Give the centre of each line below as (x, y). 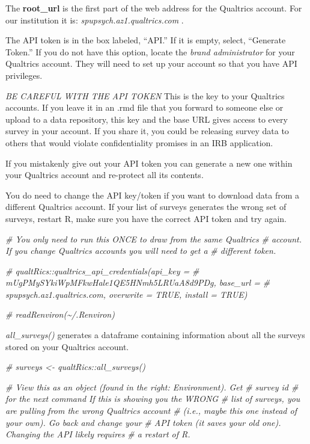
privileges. (24, 75)
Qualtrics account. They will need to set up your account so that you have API (151, 63)
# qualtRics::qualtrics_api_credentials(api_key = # (102, 270)
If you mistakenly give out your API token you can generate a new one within (149, 163)
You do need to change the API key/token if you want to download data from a (153, 195)
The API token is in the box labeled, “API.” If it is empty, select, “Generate (146, 40)
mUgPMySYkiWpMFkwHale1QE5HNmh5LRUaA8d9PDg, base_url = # (138, 282)
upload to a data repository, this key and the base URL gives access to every (147, 119)
